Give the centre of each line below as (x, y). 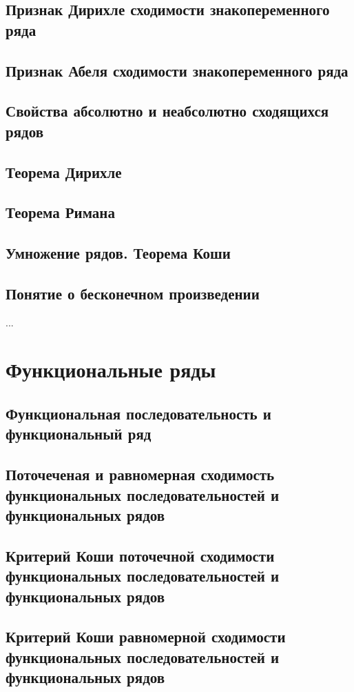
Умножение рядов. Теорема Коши (118, 253)
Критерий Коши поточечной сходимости (140, 555)
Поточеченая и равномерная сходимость (140, 474)
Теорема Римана (60, 212)
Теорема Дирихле (64, 171)
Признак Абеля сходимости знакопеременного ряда (177, 70)
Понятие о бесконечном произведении (133, 293)
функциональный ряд (79, 434)
